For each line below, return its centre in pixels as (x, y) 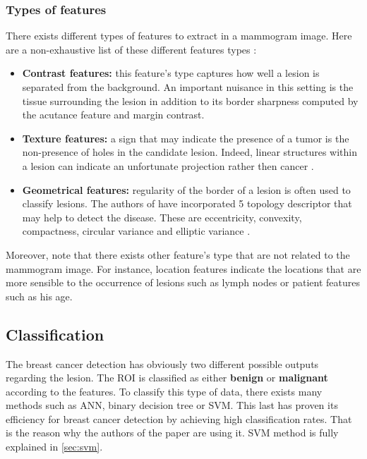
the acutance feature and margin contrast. (113, 115)
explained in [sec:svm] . (54, 447)
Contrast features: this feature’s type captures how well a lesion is (171, 73)
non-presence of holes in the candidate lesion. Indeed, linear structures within (190, 152)
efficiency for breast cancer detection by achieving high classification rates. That (179, 418)
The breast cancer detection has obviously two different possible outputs (162, 363)
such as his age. (39, 296)
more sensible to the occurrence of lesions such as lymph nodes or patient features (183, 282)
